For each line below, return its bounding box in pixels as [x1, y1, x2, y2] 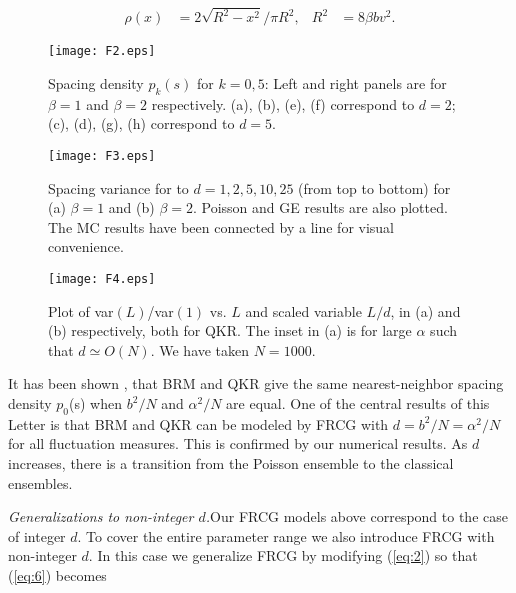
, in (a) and [390, 300, 461, 321]
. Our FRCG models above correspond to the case [205, 506, 508, 527]
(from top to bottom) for [298, 177, 451, 198]
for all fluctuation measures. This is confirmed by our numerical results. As [8, 433, 468, 454]
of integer [8, 525, 66, 546]
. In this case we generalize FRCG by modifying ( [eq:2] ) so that [88, 545, 478, 566]
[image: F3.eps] [48, 148, 156, 163]
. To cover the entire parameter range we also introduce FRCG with [77, 525, 495, 546]
